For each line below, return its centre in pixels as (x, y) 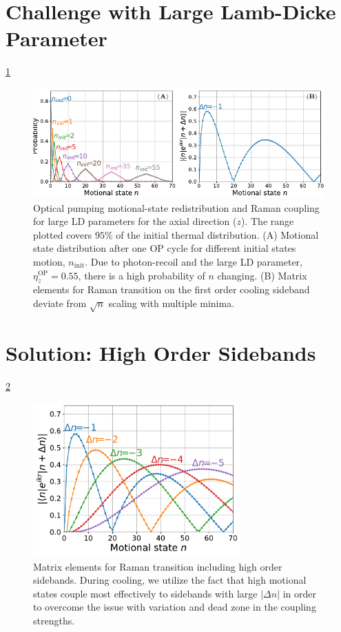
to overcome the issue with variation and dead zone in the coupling (175, 607)
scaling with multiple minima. (172, 303)
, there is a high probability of (142, 275)
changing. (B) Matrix (262, 275)
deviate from (60, 303)
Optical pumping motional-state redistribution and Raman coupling (176, 207)
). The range (268, 221)
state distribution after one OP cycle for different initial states (165, 248)
